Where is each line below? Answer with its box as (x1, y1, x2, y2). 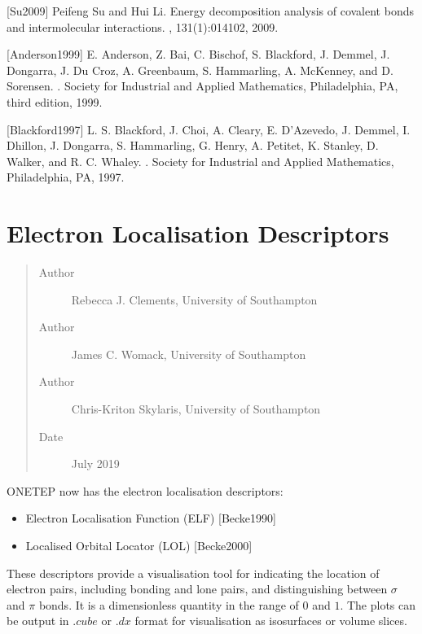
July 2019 (71, 455, 120, 472)
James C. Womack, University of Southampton (71, 345, 306, 362)
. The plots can (340, 596, 416, 613)
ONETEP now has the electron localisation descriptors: (7, 482, 284, 499)
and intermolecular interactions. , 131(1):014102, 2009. (7, 18, 279, 35)
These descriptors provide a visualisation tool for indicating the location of (7, 564, 380, 581)
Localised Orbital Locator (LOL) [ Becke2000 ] (25, 537, 253, 553)
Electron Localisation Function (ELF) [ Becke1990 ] (25, 509, 276, 527)
